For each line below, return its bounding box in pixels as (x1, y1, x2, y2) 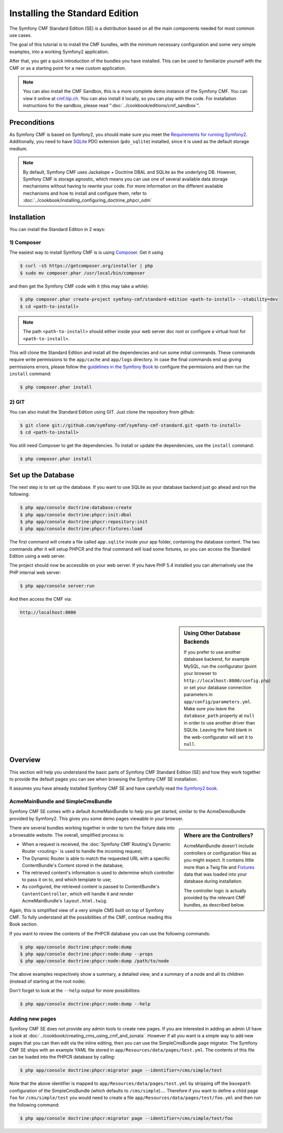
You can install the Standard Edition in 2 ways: (9, 226, 105, 232)
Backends (184, 638, 209, 645)
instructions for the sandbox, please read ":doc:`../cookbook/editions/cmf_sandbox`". (23, 103, 200, 109)
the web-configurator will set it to (184, 734, 253, 740)
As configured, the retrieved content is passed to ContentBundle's (22, 884, 160, 890)
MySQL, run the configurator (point (184, 663, 257, 669)
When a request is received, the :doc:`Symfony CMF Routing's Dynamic (22, 841, 171, 847)
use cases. (9, 32, 32, 38)
